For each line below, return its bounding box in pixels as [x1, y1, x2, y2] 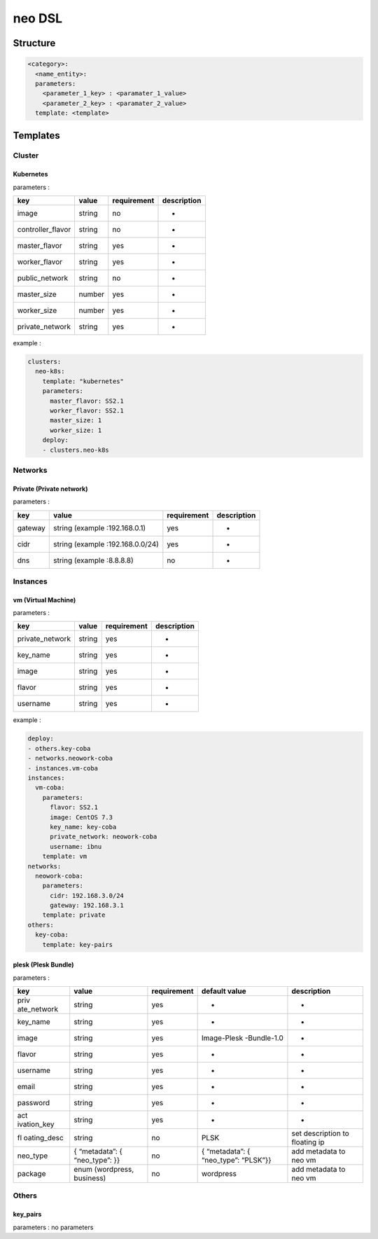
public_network [17, 273, 69, 283]
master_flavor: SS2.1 [50, 396, 124, 405]
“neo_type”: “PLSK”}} [201, 1156, 272, 1165]
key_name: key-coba [50, 823, 117, 831]
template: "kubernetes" [42, 377, 124, 385]
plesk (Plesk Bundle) [13, 960, 74, 969]
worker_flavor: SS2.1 [50, 407, 124, 415]
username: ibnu [50, 843, 102, 850]
